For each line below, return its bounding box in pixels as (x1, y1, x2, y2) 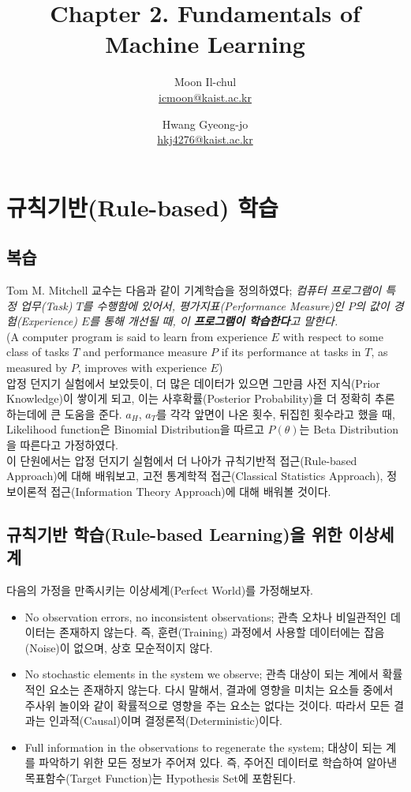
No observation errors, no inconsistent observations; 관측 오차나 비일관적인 (24, 608, 387, 625)
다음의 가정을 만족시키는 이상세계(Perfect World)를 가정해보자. (6, 581, 313, 598)
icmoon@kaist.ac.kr (159, 88, 252, 105)
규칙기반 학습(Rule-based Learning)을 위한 (6, 521, 342, 546)
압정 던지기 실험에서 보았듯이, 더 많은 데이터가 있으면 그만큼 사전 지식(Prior (6, 374, 380, 391)
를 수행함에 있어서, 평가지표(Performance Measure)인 (82, 297, 344, 313)
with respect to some (282, 328, 383, 344)
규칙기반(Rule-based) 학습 (6, 190, 278, 223)
